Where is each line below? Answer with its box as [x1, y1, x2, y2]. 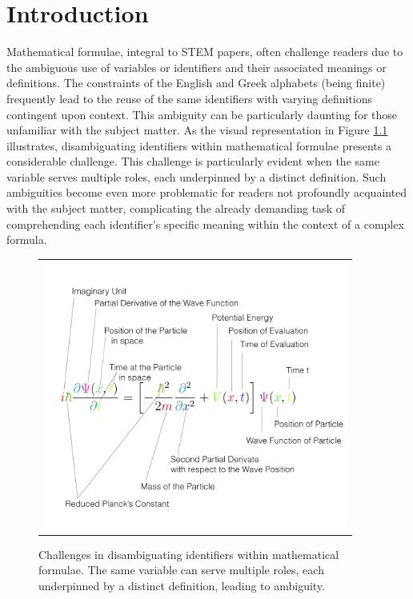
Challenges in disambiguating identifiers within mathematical [38, 545, 339, 562]
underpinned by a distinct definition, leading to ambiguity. [38, 577, 325, 593]
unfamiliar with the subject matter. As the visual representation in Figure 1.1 [6, 122, 388, 138]
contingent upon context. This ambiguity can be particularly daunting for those [6, 106, 397, 122]
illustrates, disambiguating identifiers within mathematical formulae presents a [6, 137, 391, 154]
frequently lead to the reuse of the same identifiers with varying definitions [6, 90, 373, 106]
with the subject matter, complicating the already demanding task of [6, 200, 345, 217]
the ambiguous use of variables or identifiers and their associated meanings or [6, 58, 387, 75]
